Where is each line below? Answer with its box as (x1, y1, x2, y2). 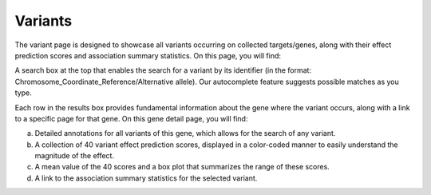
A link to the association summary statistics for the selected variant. (34, 173, 258, 183)
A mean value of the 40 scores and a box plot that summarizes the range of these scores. (34, 162, 330, 172)
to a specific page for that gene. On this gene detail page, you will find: (14, 113, 248, 123)
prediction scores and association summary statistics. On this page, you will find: (14, 50, 282, 60)
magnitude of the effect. (34, 151, 115, 161)
